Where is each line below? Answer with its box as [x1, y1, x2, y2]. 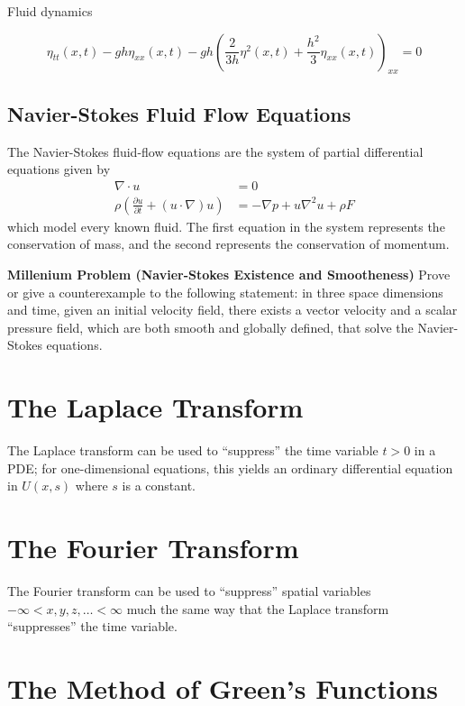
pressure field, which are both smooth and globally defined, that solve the [7, 317, 414, 336]
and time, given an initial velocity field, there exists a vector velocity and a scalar [7, 300, 458, 319]
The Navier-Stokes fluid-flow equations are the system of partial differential [7, 142, 424, 160]
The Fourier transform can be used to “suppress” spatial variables [7, 582, 371, 601]
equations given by [7, 160, 111, 179]
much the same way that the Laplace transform [126, 599, 389, 618]
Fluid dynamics [7, 2, 93, 20]
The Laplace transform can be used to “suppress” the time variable [7, 441, 378, 460]
